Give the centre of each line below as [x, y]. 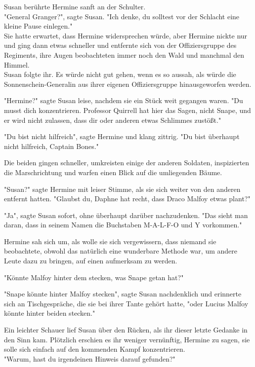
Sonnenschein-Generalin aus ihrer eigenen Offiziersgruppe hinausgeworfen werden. [128, 84]
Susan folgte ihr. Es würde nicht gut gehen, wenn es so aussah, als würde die [120, 74]
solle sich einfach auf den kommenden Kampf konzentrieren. [95, 349]
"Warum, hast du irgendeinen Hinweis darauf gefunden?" [90, 358]
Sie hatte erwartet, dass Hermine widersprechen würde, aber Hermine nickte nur [126, 35]
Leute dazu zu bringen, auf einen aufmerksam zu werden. [91, 261]
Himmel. [17, 64]
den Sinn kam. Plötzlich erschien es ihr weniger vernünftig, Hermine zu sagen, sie [127, 339]
